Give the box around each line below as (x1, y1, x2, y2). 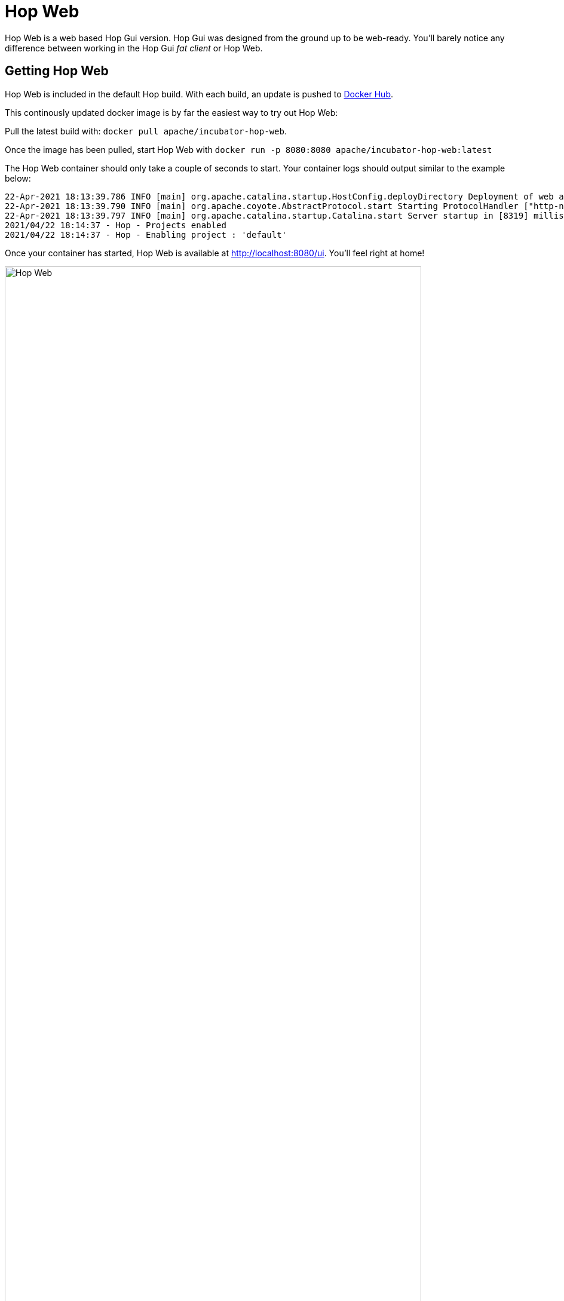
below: (5, 173, 31, 183)
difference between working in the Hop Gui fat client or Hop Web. (5, 42, 263, 53)
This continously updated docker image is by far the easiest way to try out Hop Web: (5, 107, 338, 118)
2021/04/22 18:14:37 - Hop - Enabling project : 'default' (5, 229, 287, 240)
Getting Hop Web (5, 63, 109, 79)
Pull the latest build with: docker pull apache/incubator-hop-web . (5, 125, 287, 136)
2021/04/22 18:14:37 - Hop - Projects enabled (5, 220, 226, 230)
